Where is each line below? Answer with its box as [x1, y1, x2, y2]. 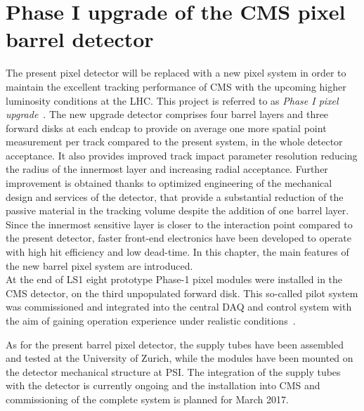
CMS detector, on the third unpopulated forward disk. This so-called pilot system [6, 285, 358, 300]
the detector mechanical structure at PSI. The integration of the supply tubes [6, 364, 341, 379]
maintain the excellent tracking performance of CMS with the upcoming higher [6, 79, 346, 93]
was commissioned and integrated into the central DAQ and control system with [6, 299, 352, 314]
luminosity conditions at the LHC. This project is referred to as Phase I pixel [6, 93, 339, 107]
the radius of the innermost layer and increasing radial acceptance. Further [6, 162, 328, 176]
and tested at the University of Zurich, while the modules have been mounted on [6, 351, 353, 365]
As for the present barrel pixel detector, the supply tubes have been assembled [6, 337, 344, 351]
